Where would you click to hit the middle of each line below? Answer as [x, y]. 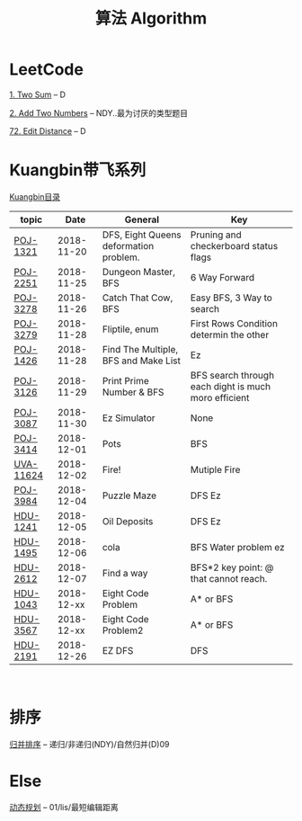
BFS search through [232, 375]
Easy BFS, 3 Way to [231, 298]
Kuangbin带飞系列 [78, 170]
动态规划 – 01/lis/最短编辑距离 [64, 807]
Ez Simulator [129, 417]
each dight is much [231, 386]
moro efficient [220, 397]
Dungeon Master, [138, 272]
